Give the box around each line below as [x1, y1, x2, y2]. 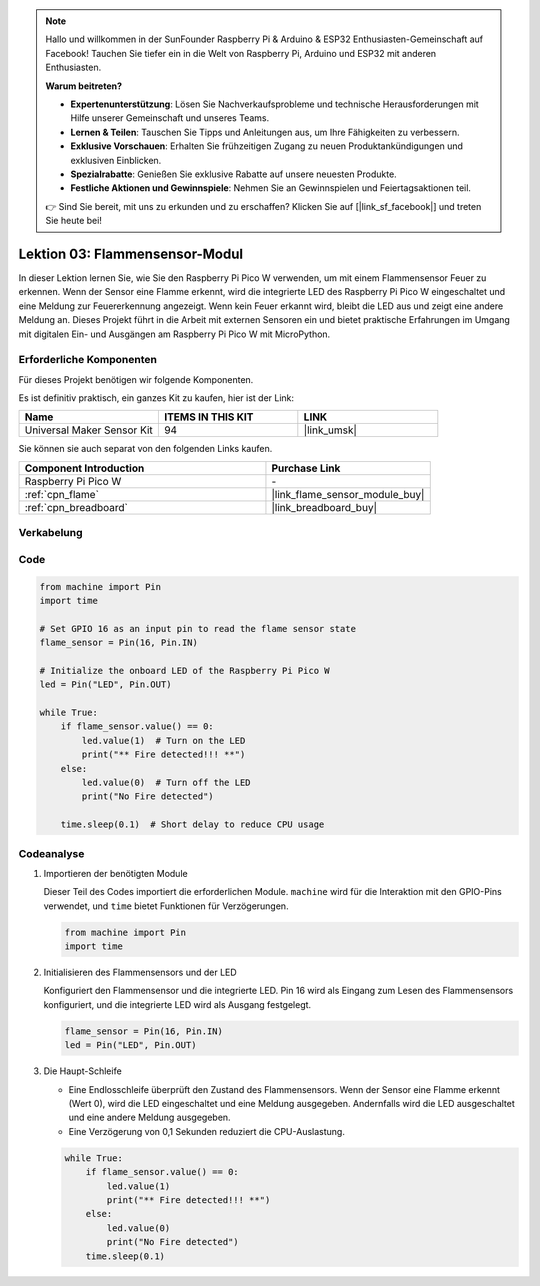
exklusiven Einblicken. [70, 154, 162, 166]
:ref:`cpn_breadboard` [24, 500, 129, 514]
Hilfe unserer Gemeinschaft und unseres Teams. [70, 112, 270, 124]
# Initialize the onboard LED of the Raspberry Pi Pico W [39, 665, 330, 676]
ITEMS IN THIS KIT [163, 410, 254, 424]
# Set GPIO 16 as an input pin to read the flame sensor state [39, 623, 357, 634]
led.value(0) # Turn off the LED [81, 777, 251, 789]
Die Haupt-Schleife [43, 1065, 122, 1077]
